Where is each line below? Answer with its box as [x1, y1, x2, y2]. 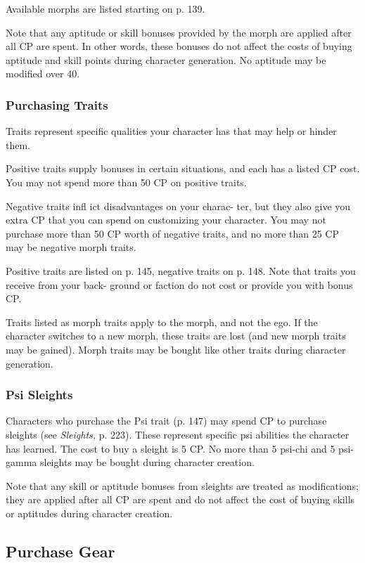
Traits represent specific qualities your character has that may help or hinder [6, 124, 337, 138]
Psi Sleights [6, 386, 73, 403]
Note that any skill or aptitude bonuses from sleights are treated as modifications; [6, 478, 359, 493]
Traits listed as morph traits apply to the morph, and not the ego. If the [6, 314, 318, 329]
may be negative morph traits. [6, 240, 136, 254]
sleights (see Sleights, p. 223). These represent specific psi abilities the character [6, 427, 350, 441]
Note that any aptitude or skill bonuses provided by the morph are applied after [6, 25, 352, 39]
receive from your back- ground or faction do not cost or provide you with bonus [6, 277, 353, 292]
